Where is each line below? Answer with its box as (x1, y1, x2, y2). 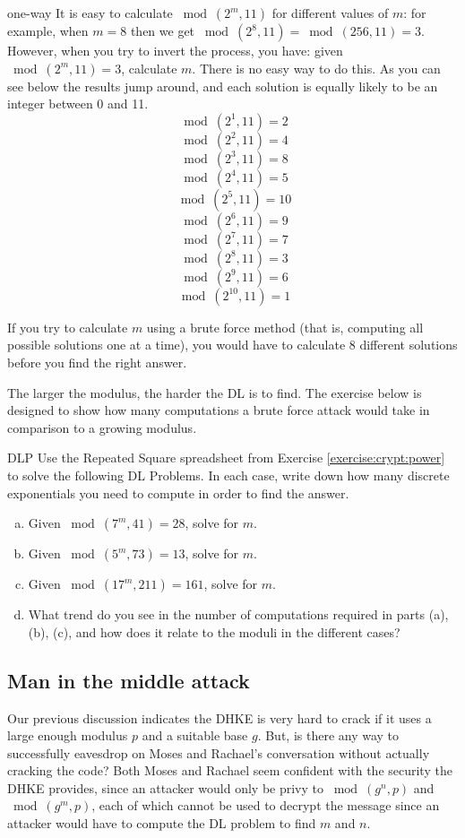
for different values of (271, 4, 389, 22)
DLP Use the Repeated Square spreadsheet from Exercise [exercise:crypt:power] (7, 448, 445, 467)
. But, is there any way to (257, 726, 400, 745)
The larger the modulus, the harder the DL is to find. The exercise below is (7, 383, 422, 402)
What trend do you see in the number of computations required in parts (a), (28, 605, 449, 624)
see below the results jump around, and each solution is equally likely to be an (7, 76, 438, 95)
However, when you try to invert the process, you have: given (7, 41, 343, 59)
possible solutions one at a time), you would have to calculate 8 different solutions (7, 335, 458, 354)
